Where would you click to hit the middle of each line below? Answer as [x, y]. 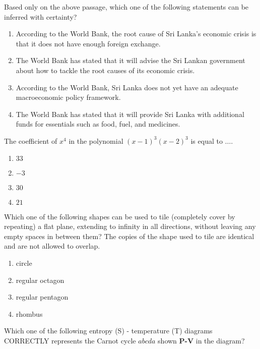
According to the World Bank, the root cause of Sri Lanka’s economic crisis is [136, 34]
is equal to [207, 140]
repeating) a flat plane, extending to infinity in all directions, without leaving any [130, 226]
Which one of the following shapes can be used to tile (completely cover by [120, 216]
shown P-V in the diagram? [201, 340]
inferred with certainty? [41, 16]
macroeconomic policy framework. [68, 97]
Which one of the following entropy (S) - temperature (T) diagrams [108, 331]
